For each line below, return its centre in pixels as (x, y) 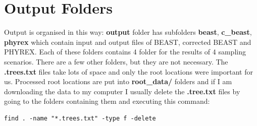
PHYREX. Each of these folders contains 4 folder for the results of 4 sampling (125, 52)
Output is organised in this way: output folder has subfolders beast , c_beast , (128, 32)
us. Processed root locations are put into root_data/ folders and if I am (118, 81)
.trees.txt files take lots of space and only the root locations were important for (128, 71)
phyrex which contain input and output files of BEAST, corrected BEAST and (128, 42)
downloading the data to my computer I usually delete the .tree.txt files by (122, 91)
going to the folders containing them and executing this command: (107, 101)
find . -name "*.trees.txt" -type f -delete (80, 118)
